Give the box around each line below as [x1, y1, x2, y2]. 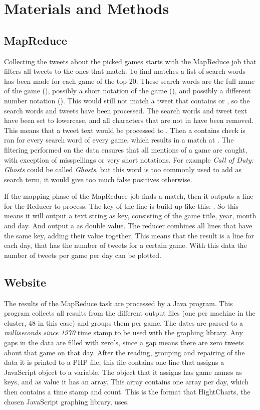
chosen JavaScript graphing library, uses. [4, 396, 129, 406]
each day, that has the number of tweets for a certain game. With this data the [4, 240, 247, 250]
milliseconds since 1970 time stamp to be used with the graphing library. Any [4, 327, 243, 338]
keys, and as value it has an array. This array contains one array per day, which [4, 376, 248, 387]
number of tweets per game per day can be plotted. [4, 249, 162, 260]
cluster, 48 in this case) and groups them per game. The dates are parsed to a [4, 317, 243, 328]
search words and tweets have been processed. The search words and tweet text [4, 105, 247, 115]
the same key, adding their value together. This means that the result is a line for [4, 230, 254, 240]
